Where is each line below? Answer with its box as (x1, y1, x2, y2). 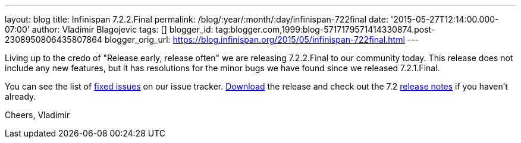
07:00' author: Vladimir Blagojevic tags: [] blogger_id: (5, 24, 214, 34)
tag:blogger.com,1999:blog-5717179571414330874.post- (215, 24, 435, 34)
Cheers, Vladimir (5, 110, 70, 120)
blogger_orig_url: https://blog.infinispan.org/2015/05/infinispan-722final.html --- (104, 34, 419, 45)
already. (5, 91, 36, 101)
